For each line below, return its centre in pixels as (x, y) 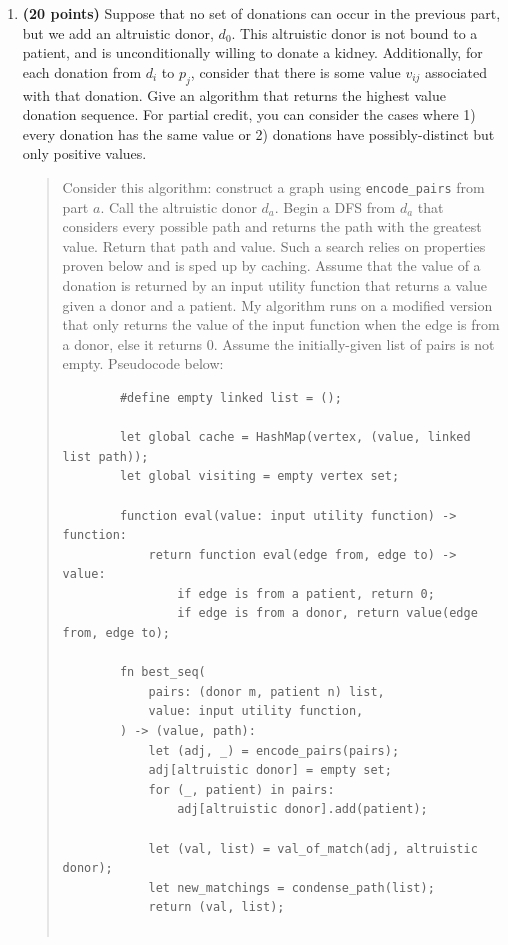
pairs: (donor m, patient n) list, (266, 691)
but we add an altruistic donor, (118, 32)
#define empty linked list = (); (230, 397)
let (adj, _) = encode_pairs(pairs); (274, 750)
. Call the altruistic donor (178, 206)
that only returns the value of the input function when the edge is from (281, 324)
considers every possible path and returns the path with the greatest (272, 226)
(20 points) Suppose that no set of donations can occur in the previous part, (261, 13)
